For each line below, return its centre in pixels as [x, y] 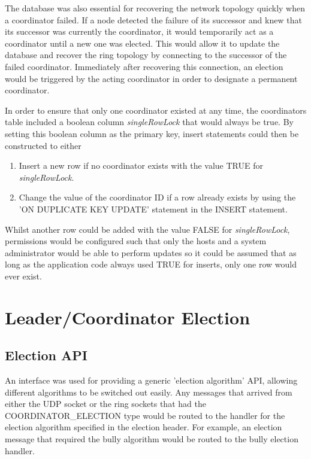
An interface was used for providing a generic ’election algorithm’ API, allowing [151, 380]
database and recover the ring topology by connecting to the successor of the [146, 55]
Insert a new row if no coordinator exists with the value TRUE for [141, 165]
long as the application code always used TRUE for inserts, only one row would [151, 264]
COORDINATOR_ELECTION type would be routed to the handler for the [145, 415]
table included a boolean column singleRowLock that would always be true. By [149, 122]
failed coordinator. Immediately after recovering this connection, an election [144, 66]
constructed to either [43, 145]
